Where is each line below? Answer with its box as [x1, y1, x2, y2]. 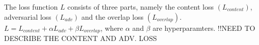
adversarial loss [4, 11, 51, 22]
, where [100, 22, 123, 33]
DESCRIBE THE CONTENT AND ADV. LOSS [4, 33, 157, 43]
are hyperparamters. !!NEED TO [152, 22, 255, 33]
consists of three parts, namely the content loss [67, 2, 214, 12]
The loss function [4, 2, 58, 12]
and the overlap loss [81, 11, 143, 22]
